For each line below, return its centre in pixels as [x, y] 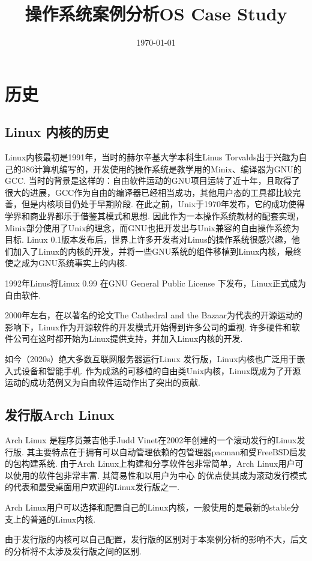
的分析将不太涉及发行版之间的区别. [73, 550]
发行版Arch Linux [60, 415]
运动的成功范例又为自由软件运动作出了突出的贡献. [103, 382]
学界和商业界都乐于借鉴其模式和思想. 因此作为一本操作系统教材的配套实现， [154, 216]
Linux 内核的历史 [57, 132]
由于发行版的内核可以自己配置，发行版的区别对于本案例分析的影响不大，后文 [156, 539]
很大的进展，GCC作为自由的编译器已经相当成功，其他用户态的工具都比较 [149, 192]
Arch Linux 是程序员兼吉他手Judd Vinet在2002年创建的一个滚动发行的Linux [151, 440]
